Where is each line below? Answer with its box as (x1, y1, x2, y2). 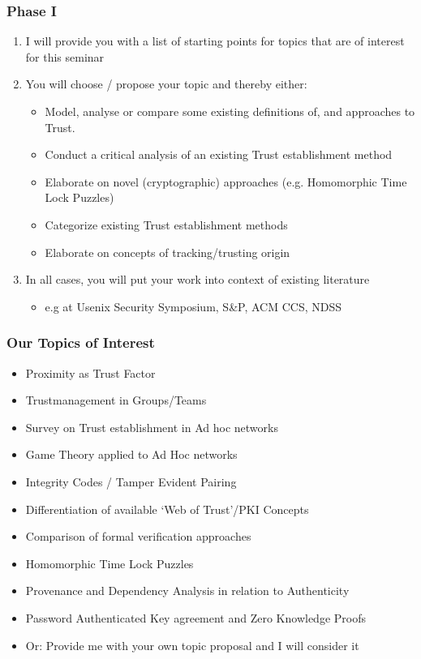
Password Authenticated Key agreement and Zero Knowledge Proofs (25, 609, 366, 626)
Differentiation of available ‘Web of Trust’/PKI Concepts (25, 500, 309, 517)
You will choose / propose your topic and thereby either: (25, 75, 307, 92)
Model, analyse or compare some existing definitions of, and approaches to (45, 103, 415, 119)
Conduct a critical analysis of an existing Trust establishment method (45, 146, 393, 163)
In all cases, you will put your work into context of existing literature (25, 271, 370, 288)
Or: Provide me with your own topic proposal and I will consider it (25, 636, 359, 653)
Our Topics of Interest (6, 332, 155, 353)
